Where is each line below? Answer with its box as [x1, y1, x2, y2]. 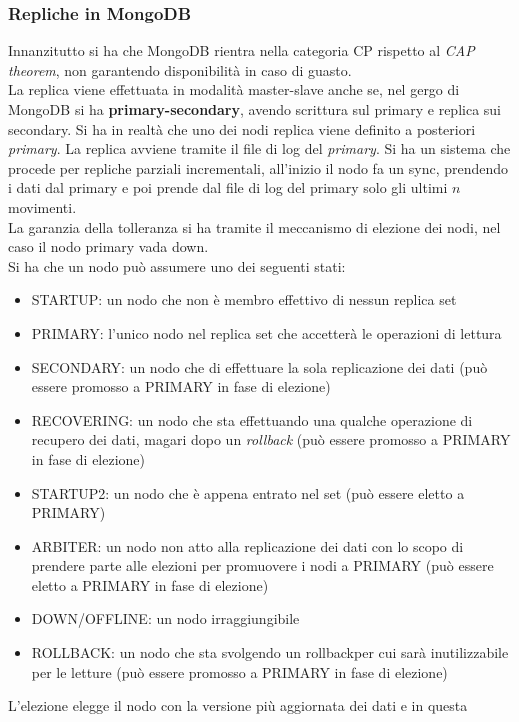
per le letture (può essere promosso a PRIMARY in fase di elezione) [31, 661, 448, 682]
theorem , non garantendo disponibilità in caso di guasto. [8, 59, 352, 80]
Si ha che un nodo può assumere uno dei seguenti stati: [8, 255, 346, 276]
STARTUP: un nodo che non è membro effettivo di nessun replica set [31, 289, 457, 310]
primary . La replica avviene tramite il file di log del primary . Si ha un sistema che [8, 138, 511, 159]
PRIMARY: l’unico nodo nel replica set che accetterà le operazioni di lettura [31, 322, 502, 343]
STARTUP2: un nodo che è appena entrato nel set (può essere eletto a [31, 482, 465, 503]
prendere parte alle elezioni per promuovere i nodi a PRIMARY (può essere [31, 555, 494, 576]
